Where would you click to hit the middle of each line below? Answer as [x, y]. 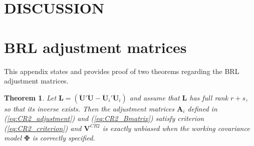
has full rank [209, 97]
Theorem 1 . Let [30, 97]
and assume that [155, 97]
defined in [202, 108]
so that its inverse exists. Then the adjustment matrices [89, 108]
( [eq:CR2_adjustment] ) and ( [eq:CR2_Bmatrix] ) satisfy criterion [104, 118]
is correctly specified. [64, 138]
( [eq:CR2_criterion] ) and [43, 128]
